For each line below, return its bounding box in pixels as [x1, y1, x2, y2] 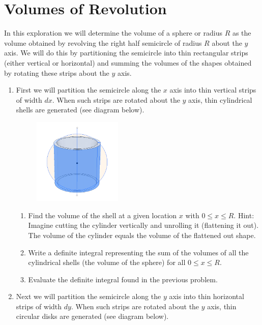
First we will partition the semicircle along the [16, 84, 161, 95]
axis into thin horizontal [169, 291, 244, 302]
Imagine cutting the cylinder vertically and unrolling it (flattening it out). [28, 220, 259, 230]
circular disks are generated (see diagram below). [16, 311, 169, 321]
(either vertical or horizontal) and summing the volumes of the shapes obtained [4, 57, 252, 68]
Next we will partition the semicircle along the [16, 291, 161, 302]
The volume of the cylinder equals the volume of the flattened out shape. [28, 229, 256, 240]
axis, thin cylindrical [188, 94, 252, 105]
